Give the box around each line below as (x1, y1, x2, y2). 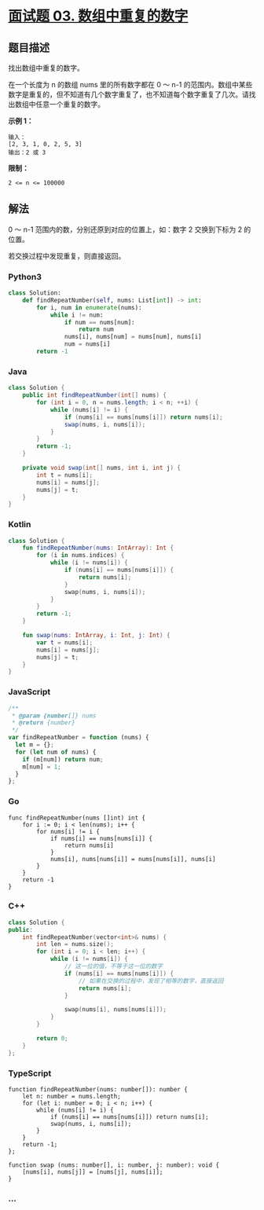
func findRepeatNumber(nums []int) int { (8, 814, 146, 822)
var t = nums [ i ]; (36, 638, 93, 647)
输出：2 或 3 (8, 148, 46, 156)
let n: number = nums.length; (22, 1093, 122, 1101)
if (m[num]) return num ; (22, 755, 104, 763)
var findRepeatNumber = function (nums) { (8, 734, 149, 742)
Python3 (8, 271, 42, 282)
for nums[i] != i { (36, 827, 101, 835)
